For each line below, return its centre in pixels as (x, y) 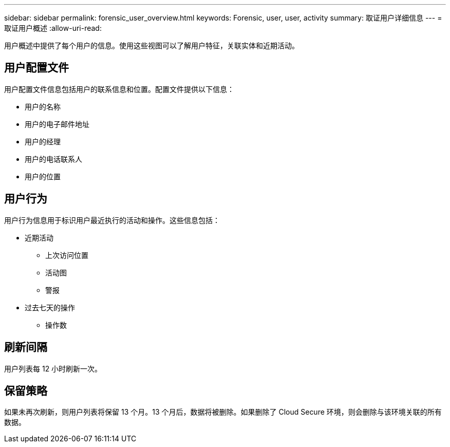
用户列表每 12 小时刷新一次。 (53, 368)
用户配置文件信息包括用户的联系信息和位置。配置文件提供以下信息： (119, 89)
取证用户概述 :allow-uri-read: (53, 28)
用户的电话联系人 (53, 159)
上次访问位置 (67, 255)
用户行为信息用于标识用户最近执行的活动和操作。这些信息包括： (112, 220)
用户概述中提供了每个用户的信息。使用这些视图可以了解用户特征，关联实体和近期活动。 (152, 45)
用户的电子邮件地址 (57, 124)
